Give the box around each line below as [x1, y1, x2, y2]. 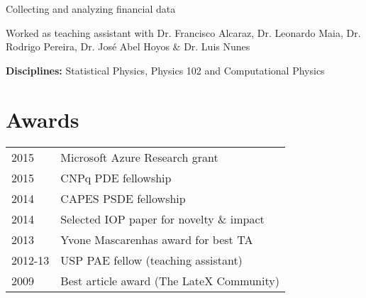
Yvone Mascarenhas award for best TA [60, 231, 253, 248]
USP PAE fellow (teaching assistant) [60, 251, 243, 268]
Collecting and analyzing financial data [6, 1, 176, 16]
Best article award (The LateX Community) [60, 272, 279, 289]
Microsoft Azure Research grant [60, 148, 218, 165]
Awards [6, 104, 79, 133]
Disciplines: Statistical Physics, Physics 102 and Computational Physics [6, 62, 325, 77]
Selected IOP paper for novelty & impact [60, 210, 265, 227]
